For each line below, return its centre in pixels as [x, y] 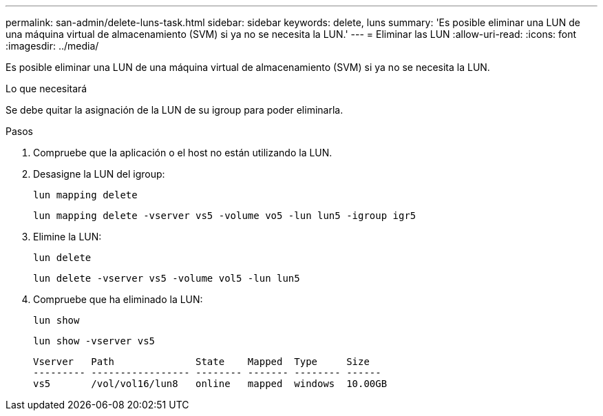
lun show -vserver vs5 [94, 341]
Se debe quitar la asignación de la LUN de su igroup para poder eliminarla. [174, 110]
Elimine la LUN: [67, 237]
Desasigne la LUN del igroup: [99, 174]
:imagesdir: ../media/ [52, 46]
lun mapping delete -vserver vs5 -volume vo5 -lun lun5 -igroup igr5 [225, 216]
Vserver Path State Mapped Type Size [201, 362]
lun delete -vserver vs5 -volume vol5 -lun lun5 [167, 278]
